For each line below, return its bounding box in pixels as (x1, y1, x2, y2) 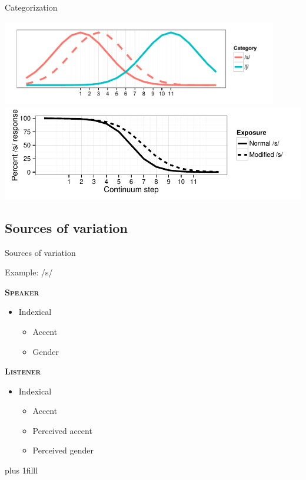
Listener (5, 365, 41, 377)
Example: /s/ (5, 266, 53, 278)
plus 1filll (5, 464, 38, 476)
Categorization (5, 1, 58, 13)
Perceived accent (32, 424, 92, 436)
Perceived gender (32, 444, 94, 456)
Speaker (5, 285, 39, 298)
